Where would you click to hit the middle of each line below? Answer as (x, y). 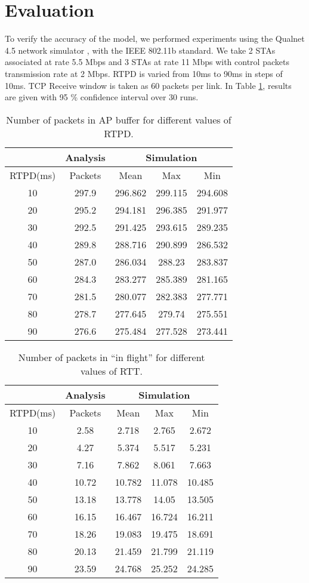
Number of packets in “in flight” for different (112, 357)
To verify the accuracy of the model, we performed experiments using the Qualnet (155, 38)
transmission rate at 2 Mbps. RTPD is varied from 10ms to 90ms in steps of (144, 73)
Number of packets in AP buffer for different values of (119, 119)
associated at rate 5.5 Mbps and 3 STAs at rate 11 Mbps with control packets (147, 62)
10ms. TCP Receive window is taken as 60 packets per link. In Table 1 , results (148, 85)
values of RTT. (112, 371)
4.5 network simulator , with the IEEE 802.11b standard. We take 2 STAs (140, 50)
